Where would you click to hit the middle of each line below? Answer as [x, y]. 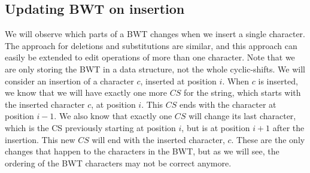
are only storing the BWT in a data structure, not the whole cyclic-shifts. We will [155, 69]
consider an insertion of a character [69, 81]
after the [288, 127]
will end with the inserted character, [158, 139]
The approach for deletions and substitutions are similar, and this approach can [151, 45]
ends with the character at [228, 104]
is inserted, [278, 81]
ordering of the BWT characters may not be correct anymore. [118, 163]
